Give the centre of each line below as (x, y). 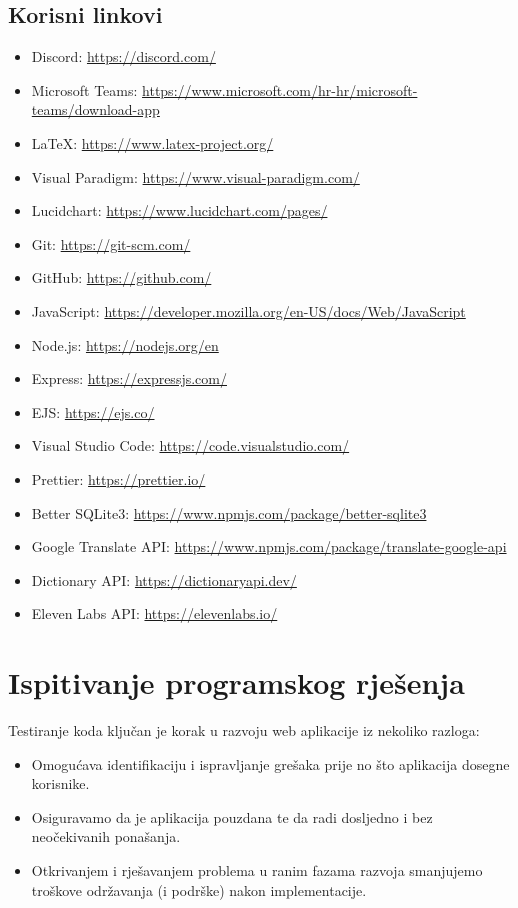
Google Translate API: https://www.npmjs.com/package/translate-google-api (269, 546)
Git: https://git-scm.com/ (111, 243)
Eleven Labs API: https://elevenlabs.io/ (154, 613)
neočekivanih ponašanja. (106, 836)
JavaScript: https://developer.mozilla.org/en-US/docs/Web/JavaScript (248, 310)
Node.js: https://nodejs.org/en (125, 344)
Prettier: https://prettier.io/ (118, 478)
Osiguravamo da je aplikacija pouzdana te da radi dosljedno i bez (232, 816)
